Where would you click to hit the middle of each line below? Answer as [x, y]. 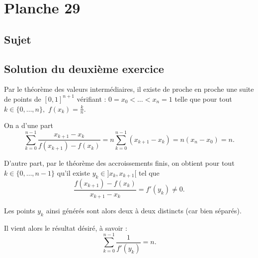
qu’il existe [73, 172]
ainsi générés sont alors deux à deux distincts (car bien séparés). [144, 211]
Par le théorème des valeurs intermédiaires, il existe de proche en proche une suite [129, 89]
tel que [149, 172]
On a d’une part [29, 125]
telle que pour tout [203, 98]
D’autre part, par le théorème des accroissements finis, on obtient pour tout [119, 163]
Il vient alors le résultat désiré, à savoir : [66, 227]
